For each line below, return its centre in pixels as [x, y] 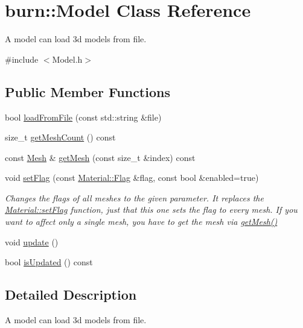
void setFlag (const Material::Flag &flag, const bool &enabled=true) [132, 178]
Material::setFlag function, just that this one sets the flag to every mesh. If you [151, 210]
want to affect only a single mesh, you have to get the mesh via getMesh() [141, 222]
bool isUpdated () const [49, 262]
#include [22, 59]
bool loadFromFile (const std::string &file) [83, 117]
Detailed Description [71, 295]
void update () [32, 241]
